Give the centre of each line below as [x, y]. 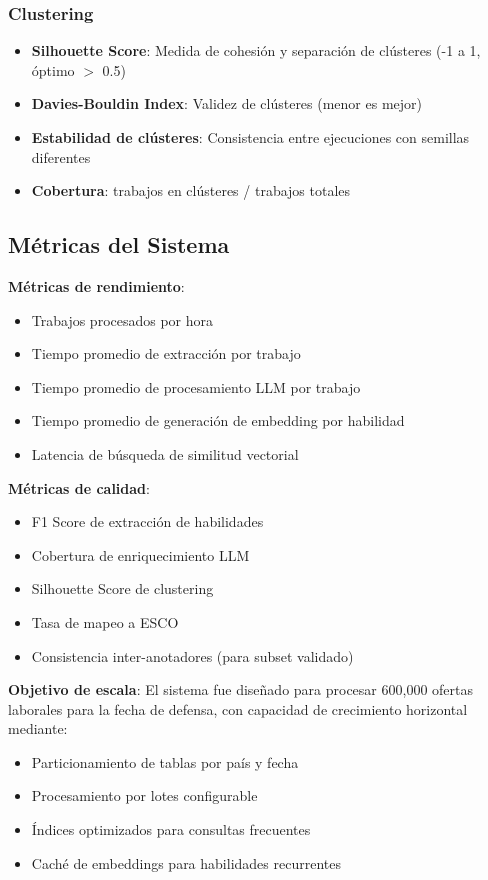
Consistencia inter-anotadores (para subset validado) [192, 655]
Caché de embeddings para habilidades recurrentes [186, 862]
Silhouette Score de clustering [122, 588]
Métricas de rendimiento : [96, 285]
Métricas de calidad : [79, 487]
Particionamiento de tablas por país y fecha [165, 761]
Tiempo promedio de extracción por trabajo [166, 353]
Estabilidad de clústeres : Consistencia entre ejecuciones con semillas [250, 137]
